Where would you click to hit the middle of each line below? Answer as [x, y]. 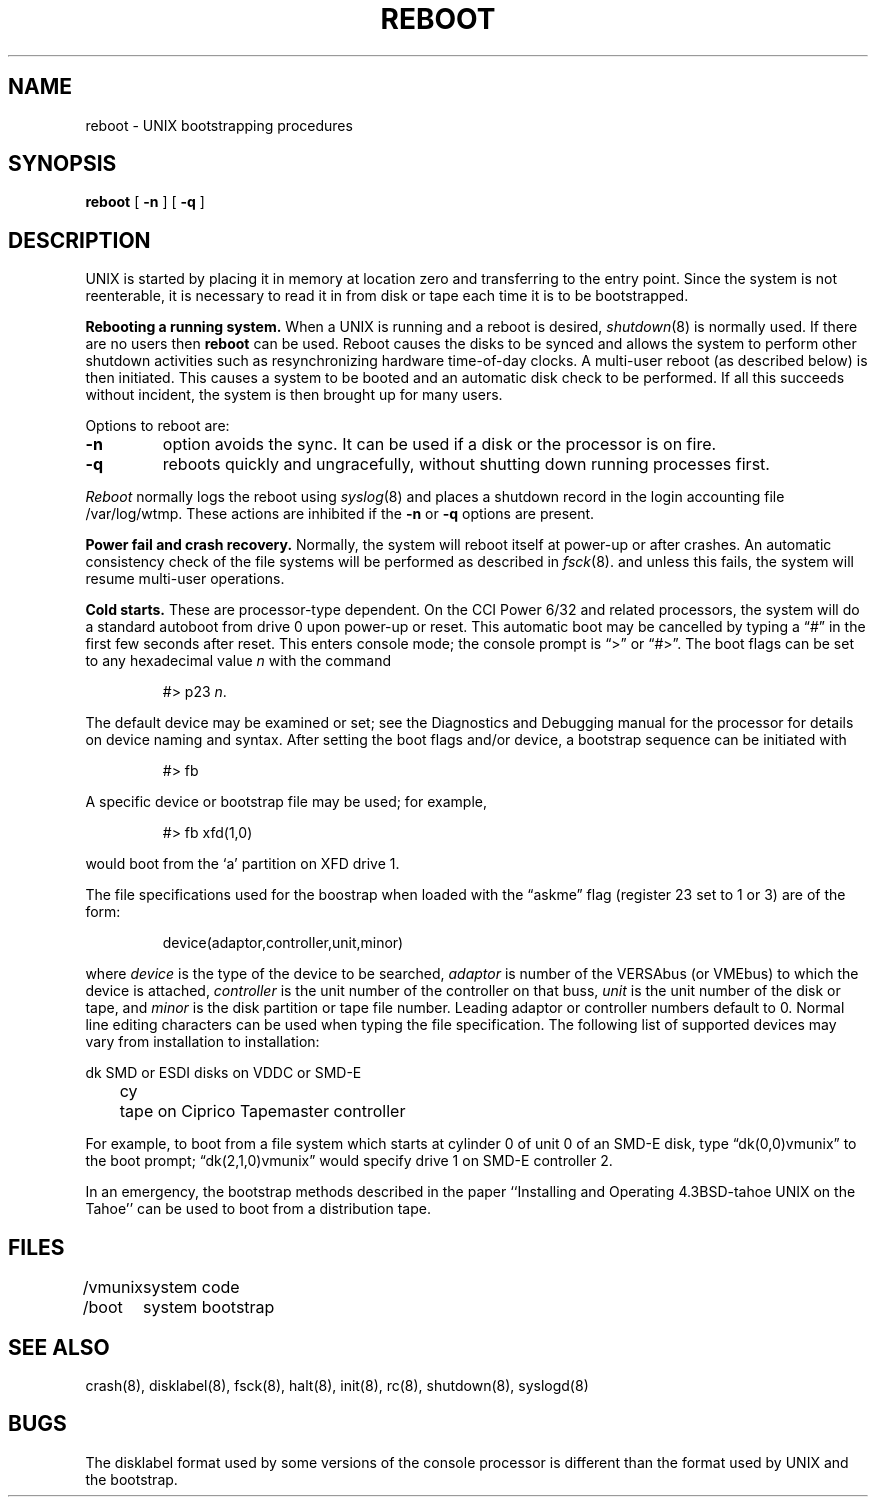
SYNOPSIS [62, 164]
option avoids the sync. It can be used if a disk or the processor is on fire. [439, 444]
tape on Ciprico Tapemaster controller [262, 1111]
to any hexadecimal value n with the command [238, 661]
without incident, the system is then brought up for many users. [294, 395]
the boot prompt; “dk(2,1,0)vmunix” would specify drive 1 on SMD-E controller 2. [349, 1161]
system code [191, 1287]
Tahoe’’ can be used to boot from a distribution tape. [258, 1209]
